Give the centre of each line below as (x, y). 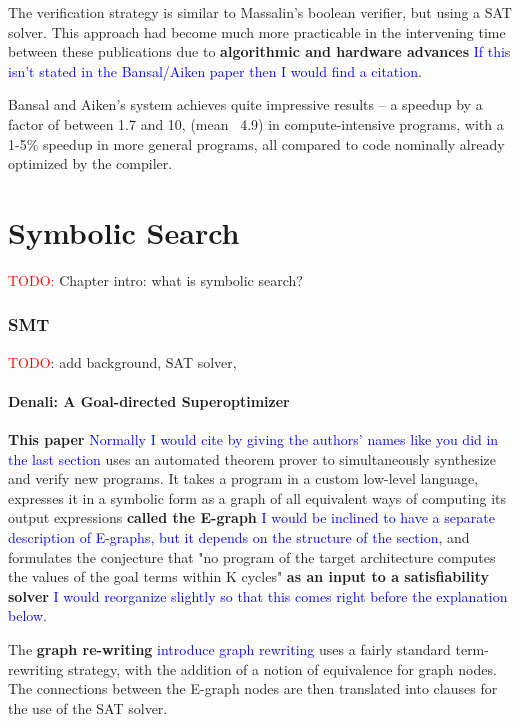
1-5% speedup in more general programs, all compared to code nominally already (256, 143)
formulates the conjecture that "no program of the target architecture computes (252, 556)
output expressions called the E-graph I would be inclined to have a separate (251, 517)
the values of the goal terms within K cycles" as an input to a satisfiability (249, 576)
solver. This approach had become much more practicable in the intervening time (257, 31)
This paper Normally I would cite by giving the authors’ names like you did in (253, 439)
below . (27, 615)
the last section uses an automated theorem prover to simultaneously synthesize (252, 458)
